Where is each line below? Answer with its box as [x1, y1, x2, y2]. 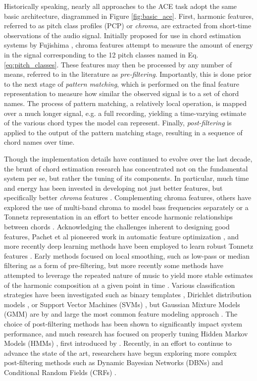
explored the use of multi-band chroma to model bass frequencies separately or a [4, 202, 249, 212]
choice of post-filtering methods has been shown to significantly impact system [4, 319, 242, 328]
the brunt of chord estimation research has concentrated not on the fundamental [4, 163, 248, 173]
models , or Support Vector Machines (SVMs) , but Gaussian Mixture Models [4, 299, 240, 309]
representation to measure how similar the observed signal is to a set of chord [4, 88, 239, 99]
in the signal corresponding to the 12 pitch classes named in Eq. [4, 49, 199, 59]
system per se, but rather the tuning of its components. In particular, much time [4, 173, 249, 183]
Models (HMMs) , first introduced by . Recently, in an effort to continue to [4, 338, 232, 348]
